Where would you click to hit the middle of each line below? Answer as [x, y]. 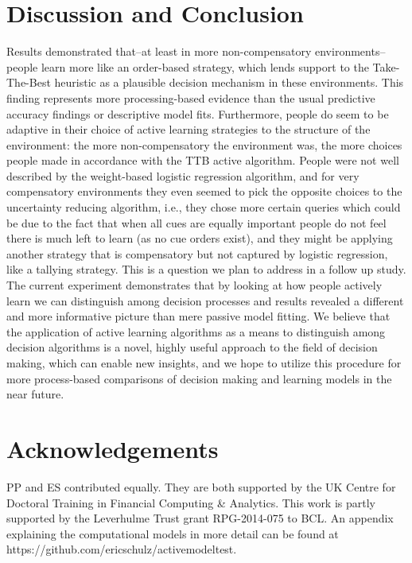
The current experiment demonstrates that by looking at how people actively [194, 285]
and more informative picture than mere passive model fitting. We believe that [198, 316]
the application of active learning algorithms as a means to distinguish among [196, 331]
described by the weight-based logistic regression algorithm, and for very [183, 175]
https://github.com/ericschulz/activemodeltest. [122, 549]
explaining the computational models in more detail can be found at [173, 533]
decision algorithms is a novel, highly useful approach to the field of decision [192, 347]
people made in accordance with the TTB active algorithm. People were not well [203, 160]
